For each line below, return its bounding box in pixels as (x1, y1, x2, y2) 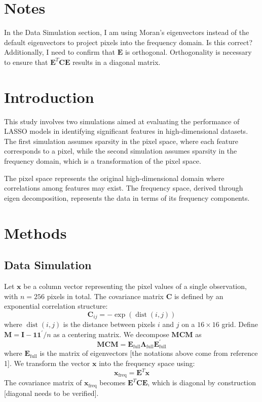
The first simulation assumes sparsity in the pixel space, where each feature (4, 135, 238, 146)
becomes (99, 377, 126, 388)
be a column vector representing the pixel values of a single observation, (23, 280, 247, 291)
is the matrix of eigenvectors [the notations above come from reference (40, 348, 258, 358)
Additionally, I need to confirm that (4, 47, 116, 57)
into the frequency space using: (99, 357, 195, 368)
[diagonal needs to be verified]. (4, 387, 99, 398)
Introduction (4, 86, 94, 107)
